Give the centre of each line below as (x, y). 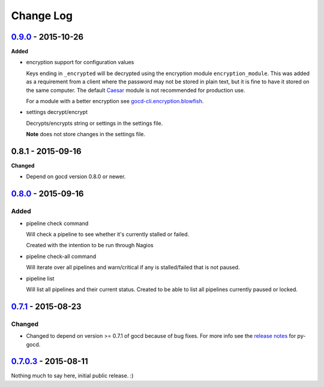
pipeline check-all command (61, 256)
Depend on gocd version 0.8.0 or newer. (76, 176)
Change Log (42, 16)
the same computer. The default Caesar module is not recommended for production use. (136, 90)
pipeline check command (57, 223)
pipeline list (40, 278)
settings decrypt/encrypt (57, 112)
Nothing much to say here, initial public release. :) (72, 376)
